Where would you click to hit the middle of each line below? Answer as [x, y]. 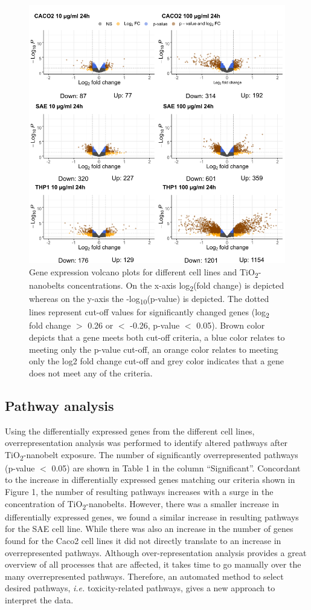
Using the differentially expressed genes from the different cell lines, [130, 431]
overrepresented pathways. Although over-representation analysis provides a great [156, 552]
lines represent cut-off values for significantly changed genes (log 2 [149, 313]
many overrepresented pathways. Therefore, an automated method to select [144, 576]
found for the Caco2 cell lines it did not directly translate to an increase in [143, 540]
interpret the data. [39, 599]
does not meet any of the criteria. [91, 372]
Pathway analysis [59, 405]
